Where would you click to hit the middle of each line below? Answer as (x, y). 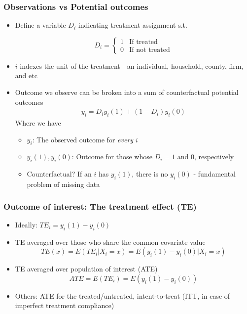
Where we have (38, 123)
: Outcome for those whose (112, 157)
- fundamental (214, 174)
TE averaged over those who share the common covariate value (110, 242)
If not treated (150, 50)
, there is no (150, 174)
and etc (26, 75)
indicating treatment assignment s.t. (133, 25)
